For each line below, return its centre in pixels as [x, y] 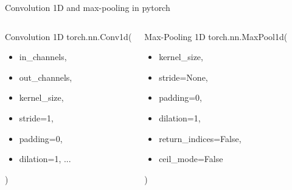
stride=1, [36, 117]
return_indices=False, [200, 138]
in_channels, [43, 57]
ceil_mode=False [191, 159]
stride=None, [183, 77]
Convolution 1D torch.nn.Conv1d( [68, 36]
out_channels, [46, 77]
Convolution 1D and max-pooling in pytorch [88, 7]
